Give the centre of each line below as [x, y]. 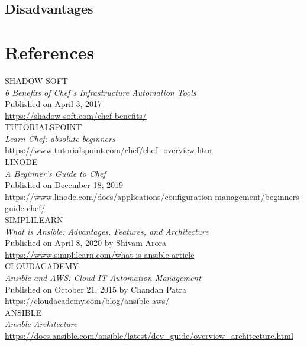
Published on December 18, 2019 [64, 185]
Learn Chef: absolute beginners [60, 138]
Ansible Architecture [41, 324]
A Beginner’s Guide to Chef [55, 173]
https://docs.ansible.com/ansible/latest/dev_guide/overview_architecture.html [149, 335]
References [50, 52]
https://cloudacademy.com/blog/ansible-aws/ [87, 301]
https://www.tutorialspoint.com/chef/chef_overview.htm [108, 150]
